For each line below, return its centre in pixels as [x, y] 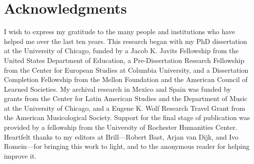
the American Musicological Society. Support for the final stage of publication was [127, 117]
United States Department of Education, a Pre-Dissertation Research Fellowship [124, 60]
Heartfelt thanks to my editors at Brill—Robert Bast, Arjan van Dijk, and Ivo [121, 136]
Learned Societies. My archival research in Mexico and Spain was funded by [117, 89]
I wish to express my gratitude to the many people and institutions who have [120, 31]
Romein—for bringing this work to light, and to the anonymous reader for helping [127, 146]
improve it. [20, 155]
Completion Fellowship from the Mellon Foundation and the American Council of [126, 79]
